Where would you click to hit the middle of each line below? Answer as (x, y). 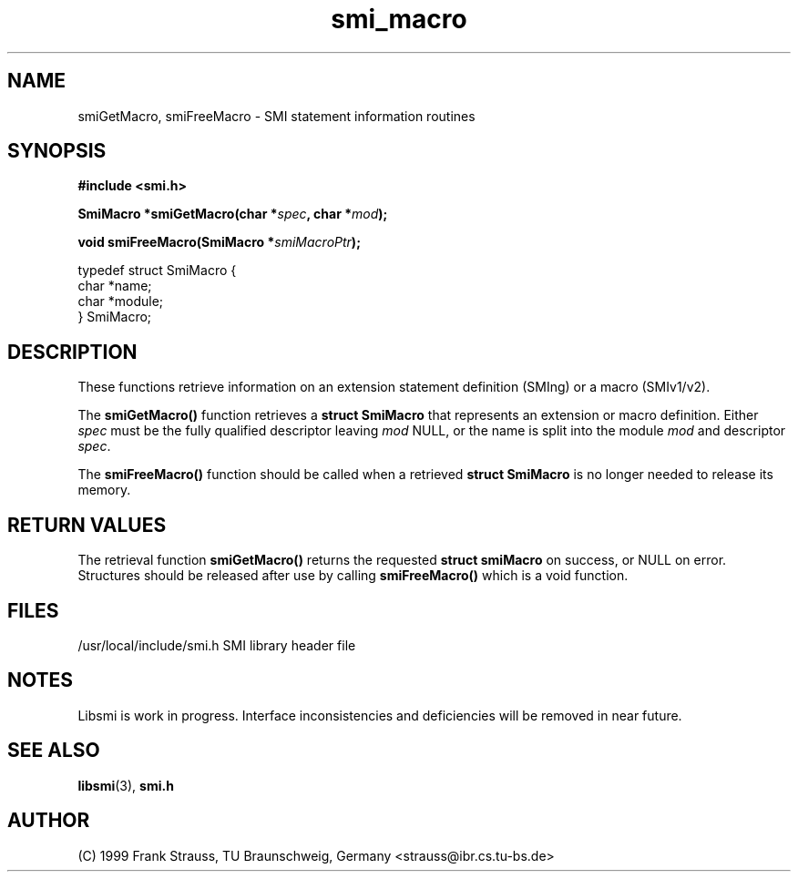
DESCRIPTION (72, 352)
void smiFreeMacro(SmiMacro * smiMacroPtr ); (219, 242)
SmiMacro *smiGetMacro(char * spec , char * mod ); (233, 214)
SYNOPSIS (57, 151)
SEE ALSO (54, 751)
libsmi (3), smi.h (126, 785)
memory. (104, 490)
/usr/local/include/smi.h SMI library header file (217, 645)
